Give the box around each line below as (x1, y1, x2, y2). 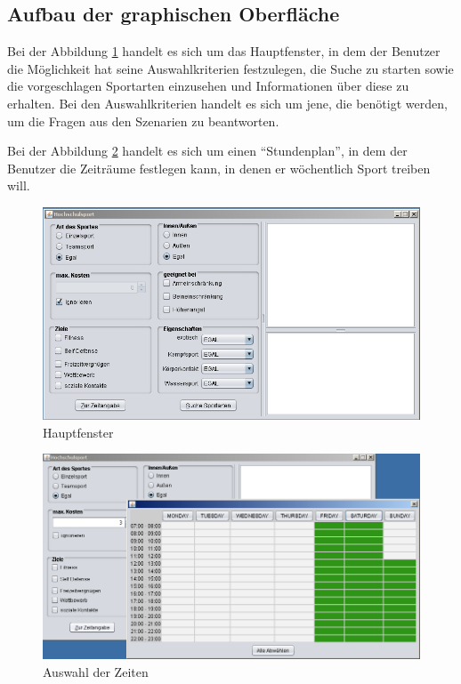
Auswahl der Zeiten (43, 662, 149, 680)
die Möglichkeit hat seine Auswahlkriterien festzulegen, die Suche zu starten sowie (7, 59, 454, 77)
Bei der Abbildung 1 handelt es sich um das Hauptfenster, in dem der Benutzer (7, 42, 441, 60)
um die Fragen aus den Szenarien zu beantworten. (7, 111, 279, 130)
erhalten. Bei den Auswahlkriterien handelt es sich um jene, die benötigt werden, (7, 93, 448, 112)
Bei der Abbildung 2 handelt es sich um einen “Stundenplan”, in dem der (7, 141, 408, 160)
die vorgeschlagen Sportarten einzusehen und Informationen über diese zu (7, 76, 409, 95)
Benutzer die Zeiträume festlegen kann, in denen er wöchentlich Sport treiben (7, 158, 431, 177)
